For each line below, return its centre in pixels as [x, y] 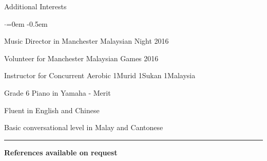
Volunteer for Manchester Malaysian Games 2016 [81, 58]
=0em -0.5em [27, 23]
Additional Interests [35, 6]
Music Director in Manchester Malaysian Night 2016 [87, 41]
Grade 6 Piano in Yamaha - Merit [58, 92]
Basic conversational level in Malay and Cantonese [84, 127]
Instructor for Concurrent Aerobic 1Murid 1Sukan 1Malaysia [100, 75]
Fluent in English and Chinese [52, 110]
